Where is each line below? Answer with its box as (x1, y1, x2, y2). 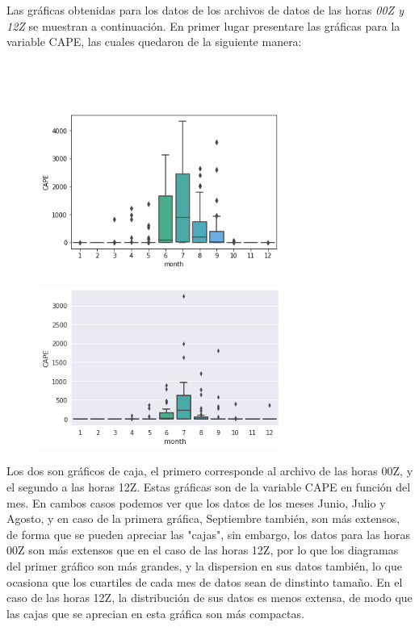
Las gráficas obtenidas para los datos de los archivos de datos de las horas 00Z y (6, 2, 404, 18)
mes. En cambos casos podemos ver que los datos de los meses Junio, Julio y (6, 494, 386, 511)
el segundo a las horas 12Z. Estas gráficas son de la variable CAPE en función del (6, 478, 411, 495)
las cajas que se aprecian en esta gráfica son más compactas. (6, 604, 304, 621)
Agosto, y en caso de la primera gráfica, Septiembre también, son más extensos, (6, 510, 400, 527)
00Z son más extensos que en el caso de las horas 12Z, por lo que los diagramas (6, 541, 399, 558)
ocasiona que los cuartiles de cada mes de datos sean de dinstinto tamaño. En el (6, 573, 403, 590)
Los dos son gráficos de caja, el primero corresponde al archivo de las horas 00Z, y (6, 462, 413, 479)
